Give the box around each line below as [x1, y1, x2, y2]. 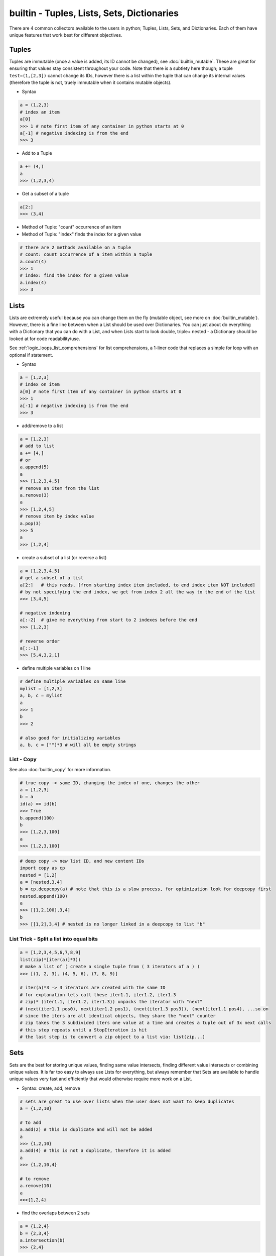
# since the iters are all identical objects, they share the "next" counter [20, 1013, 216, 1018]
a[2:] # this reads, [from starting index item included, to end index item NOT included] [20, 582, 255, 588]
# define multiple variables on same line [20, 679, 126, 684]
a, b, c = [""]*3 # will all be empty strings [20, 742, 136, 748]
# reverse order [20, 638, 60, 644]
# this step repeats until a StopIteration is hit [20, 1027, 148, 1032]
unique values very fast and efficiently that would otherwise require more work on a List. [9, 1076, 193, 1082]
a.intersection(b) [20, 1237, 65, 1243]
